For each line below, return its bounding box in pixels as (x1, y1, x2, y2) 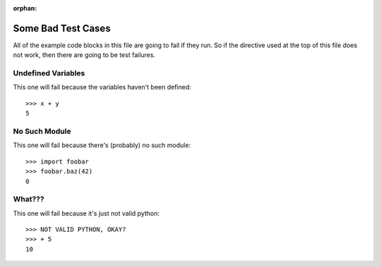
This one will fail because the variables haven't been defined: (13, 83, 192, 92)
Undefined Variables (13, 68, 85, 78)
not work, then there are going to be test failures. (13, 51, 155, 59)
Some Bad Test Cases (13, 22, 111, 35)
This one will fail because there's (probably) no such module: (13, 141, 191, 149)
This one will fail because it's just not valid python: (13, 209, 160, 218)
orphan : (13, 4, 37, 12)
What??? (13, 194, 45, 204)
